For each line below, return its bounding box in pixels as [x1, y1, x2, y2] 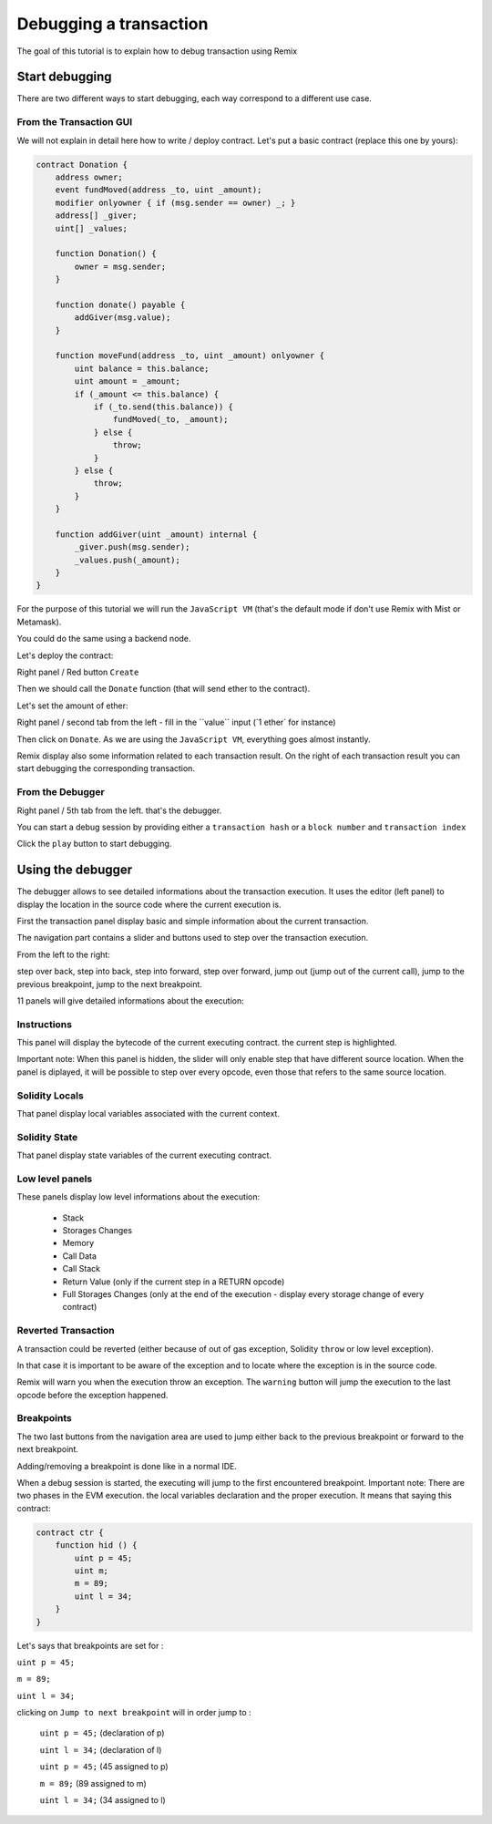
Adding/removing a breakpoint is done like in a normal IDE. [16, 1460, 237, 1471]
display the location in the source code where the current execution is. [16, 899, 282, 910]
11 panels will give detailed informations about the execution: [16, 994, 245, 1006]
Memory [62, 1238, 95, 1249]
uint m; [74, 1565, 109, 1576]
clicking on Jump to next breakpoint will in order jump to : [16, 1707, 251, 1718]
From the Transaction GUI [16, 116, 132, 129]
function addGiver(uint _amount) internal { [55, 529, 258, 540]
